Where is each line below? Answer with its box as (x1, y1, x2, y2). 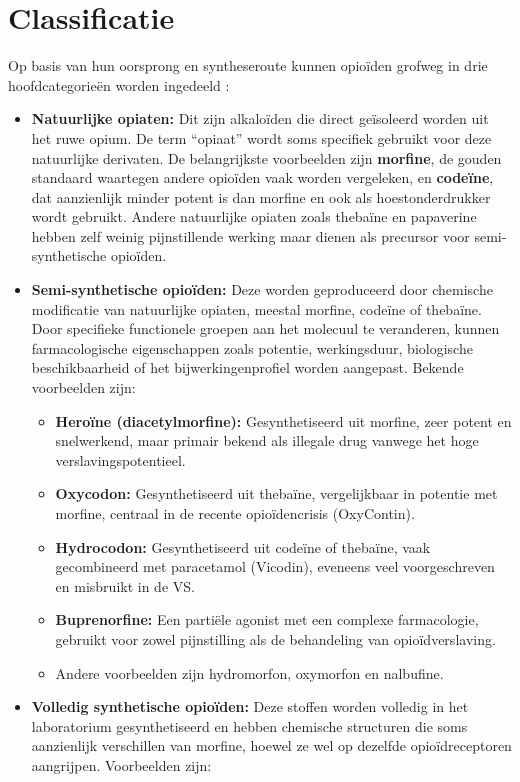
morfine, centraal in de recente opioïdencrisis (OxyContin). (55, 503, 415, 523)
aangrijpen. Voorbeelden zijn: (31, 754, 212, 775)
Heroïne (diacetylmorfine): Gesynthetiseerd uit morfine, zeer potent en (55, 410, 512, 431)
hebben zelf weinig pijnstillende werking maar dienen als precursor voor (31, 225, 470, 246)
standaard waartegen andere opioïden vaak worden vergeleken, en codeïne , (31, 167, 494, 188)
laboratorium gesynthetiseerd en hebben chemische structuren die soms (31, 715, 468, 736)
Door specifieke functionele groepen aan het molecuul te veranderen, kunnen (31, 318, 500, 339)
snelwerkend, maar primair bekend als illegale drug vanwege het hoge (55, 430, 479, 451)
